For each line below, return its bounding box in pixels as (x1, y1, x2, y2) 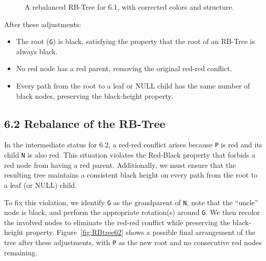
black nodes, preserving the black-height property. (16, 90, 173, 101)
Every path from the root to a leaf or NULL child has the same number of (16, 80, 250, 91)
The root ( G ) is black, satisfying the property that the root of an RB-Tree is (16, 36, 255, 47)
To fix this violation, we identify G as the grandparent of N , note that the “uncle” (4, 197, 258, 207)
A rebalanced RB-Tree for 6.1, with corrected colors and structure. (25, 2, 234, 12)
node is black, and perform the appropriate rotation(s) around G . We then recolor (4, 207, 260, 217)
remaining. (4, 247, 37, 257)
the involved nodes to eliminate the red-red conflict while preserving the (4, 216, 230, 227)
